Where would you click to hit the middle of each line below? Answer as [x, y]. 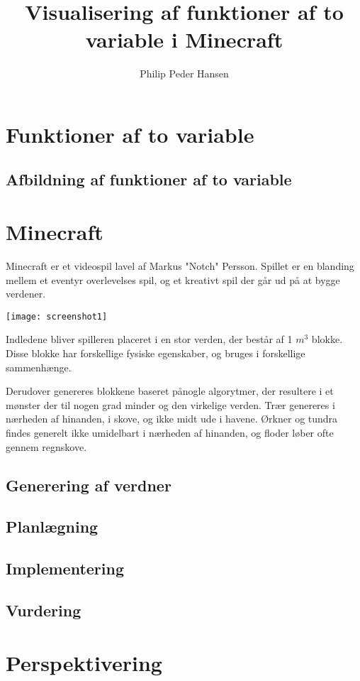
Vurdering [44, 610]
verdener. [26, 294]
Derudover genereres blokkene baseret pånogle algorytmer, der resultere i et [170, 391]
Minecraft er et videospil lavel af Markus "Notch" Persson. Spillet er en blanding [180, 266]
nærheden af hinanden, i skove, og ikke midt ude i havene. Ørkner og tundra [172, 419]
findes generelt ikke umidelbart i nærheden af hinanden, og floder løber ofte [170, 432]
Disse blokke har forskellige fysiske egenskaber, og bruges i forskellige [156, 353]
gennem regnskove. [46, 446]
